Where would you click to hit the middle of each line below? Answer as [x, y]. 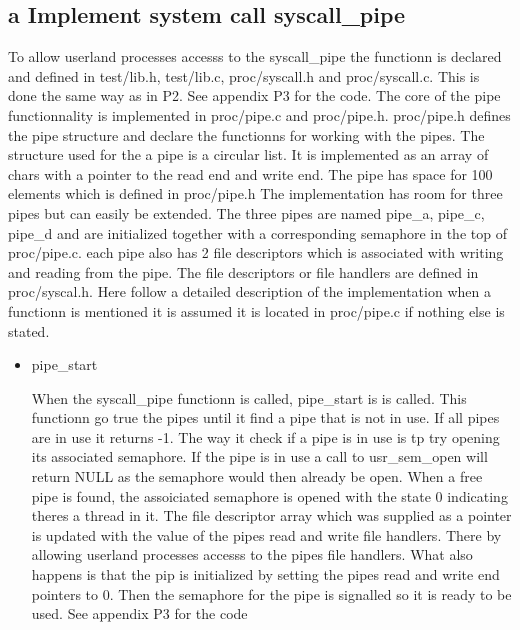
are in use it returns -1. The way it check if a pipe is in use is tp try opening [265, 436]
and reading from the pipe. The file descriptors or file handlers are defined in [243, 271]
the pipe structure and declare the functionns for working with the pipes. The [246, 134]
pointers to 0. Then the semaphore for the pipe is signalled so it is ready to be [271, 593]
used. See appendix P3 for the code [139, 613]
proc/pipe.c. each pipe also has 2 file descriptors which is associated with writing [256, 252]
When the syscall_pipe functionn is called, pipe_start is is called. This [249, 397]
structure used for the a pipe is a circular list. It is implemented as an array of [248, 154]
